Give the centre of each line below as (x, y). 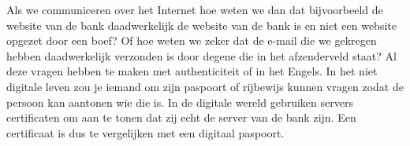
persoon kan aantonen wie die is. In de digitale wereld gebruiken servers (180, 102)
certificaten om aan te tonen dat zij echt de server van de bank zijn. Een (181, 117)
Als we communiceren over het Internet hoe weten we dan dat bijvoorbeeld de (195, 9)
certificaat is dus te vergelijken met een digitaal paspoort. (145, 132)
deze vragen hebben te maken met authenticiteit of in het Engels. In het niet (192, 71)
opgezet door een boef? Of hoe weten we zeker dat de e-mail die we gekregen (192, 40)
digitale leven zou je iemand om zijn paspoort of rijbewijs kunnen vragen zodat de (205, 86)
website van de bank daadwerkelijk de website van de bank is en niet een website (201, 25)
